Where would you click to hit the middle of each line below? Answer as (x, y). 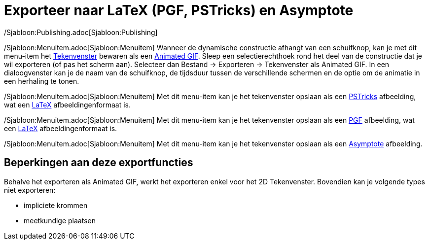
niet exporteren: (30, 190)
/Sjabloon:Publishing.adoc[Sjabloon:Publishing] (81, 32)
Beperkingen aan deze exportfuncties (99, 163)
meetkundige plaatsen (60, 220)
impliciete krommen (56, 205)
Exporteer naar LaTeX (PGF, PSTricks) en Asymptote (179, 10)
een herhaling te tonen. (42, 81)
